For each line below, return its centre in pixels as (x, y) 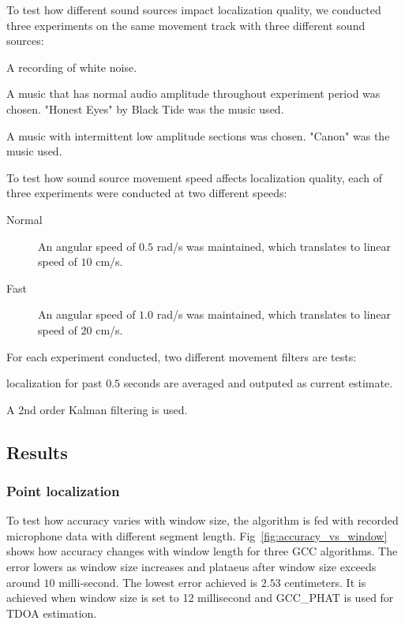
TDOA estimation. (52, 613)
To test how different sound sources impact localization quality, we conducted (194, 9)
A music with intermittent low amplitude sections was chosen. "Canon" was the (198, 135)
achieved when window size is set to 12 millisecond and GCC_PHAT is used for (200, 598)
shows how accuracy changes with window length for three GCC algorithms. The (202, 551)
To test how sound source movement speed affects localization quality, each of (194, 177)
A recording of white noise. (72, 67)
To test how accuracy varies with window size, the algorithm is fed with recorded (202, 520)
